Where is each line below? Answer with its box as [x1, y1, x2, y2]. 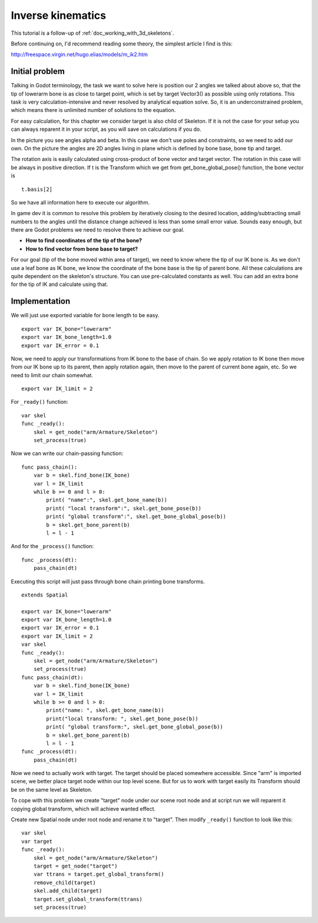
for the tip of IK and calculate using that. [11, 281, 108, 288]
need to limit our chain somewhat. [11, 371, 94, 378]
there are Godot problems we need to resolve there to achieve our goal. [11, 226, 185, 233]
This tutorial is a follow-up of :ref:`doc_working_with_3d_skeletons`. [11, 29, 174, 37]
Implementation [11, 296, 71, 306]
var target [21, 838, 53, 845]
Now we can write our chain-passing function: [11, 450, 124, 457]
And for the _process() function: [11, 543, 94, 550]
